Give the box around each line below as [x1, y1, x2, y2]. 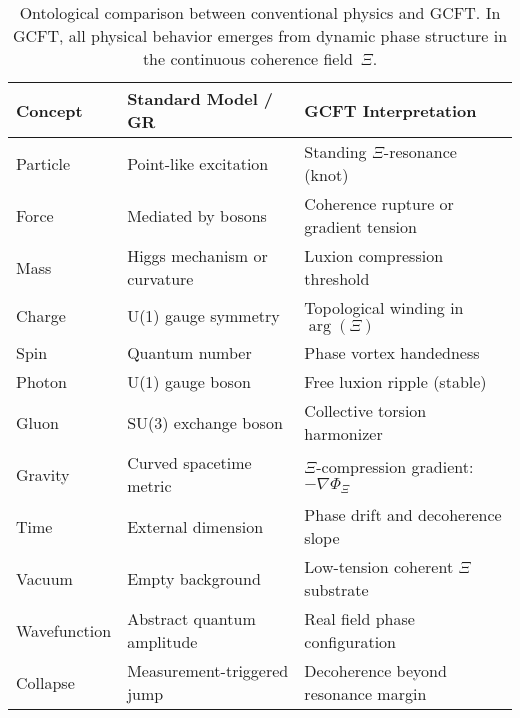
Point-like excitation [127, 151, 269, 175]
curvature [127, 267, 194, 290]
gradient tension [304, 215, 417, 238]
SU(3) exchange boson [127, 410, 283, 434]
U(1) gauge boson [127, 370, 251, 393]
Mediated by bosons [127, 203, 267, 227]
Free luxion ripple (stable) [304, 370, 487, 393]
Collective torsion [304, 399, 427, 422]
